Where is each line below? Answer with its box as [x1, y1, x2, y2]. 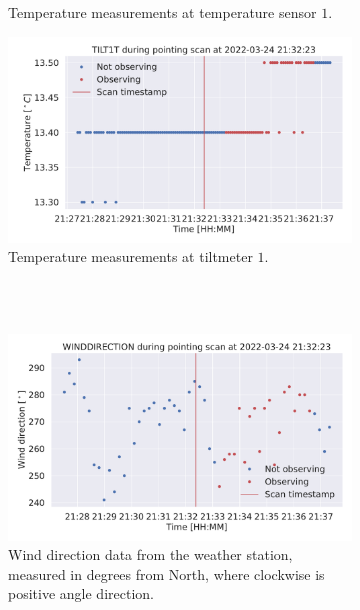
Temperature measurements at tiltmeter [8, 246, 253, 267]
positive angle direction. [8, 583, 154, 604]
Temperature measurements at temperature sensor [8, 2, 317, 22]
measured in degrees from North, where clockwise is [8, 563, 325, 584]
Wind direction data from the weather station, [8, 544, 293, 565]
